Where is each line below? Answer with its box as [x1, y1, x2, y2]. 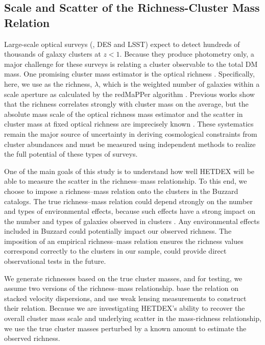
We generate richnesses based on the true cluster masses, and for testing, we [4, 273, 243, 283]
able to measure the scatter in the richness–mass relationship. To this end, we [4, 176, 247, 186]
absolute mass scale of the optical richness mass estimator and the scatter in [4, 108, 243, 119]
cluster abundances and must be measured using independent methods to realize [4, 138, 256, 149]
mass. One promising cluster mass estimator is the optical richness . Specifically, [4, 68, 255, 79]
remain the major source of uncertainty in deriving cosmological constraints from [4, 128, 257, 139]
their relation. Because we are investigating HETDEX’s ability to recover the [4, 303, 245, 313]
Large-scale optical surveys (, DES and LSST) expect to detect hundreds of [4, 38, 240, 49]
